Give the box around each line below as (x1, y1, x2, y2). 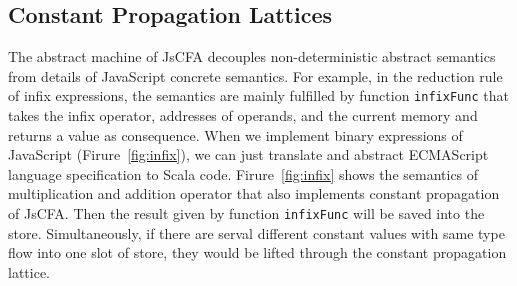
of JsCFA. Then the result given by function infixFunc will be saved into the (8, 203, 485, 224)
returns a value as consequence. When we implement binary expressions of (8, 124, 463, 145)
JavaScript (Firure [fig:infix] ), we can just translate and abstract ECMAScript (8, 144, 489, 165)
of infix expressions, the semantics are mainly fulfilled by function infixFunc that (8, 85, 509, 106)
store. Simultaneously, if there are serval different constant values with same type (8, 222, 505, 243)
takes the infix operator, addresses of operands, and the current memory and (8, 105, 478, 126)
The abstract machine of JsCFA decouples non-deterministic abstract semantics (8, 46, 496, 67)
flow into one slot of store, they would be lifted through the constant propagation (8, 242, 507, 263)
